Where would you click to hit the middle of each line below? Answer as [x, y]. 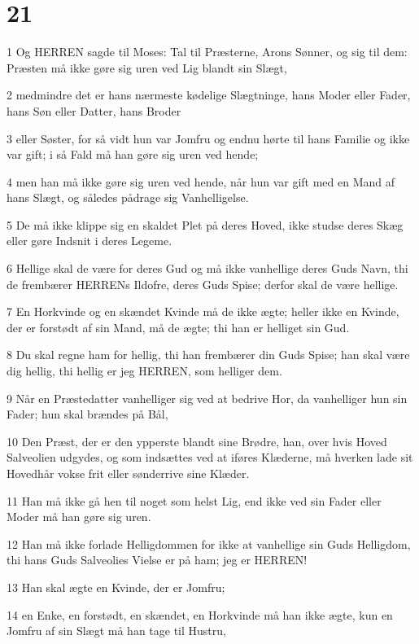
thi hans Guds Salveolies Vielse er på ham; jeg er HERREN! [157, 560]
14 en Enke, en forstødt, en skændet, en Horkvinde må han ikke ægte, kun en [200, 614]
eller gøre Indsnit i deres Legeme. [89, 241]
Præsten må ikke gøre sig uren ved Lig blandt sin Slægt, [147, 67]
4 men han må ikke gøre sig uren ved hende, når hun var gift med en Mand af [201, 181]
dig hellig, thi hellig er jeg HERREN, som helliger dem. [144, 371]
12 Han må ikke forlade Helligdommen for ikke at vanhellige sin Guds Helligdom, [209, 543]
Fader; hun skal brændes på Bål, [87, 414]
